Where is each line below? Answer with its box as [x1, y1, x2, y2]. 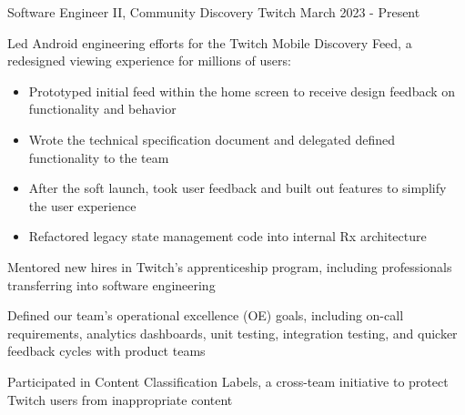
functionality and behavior [28, 99, 177, 118]
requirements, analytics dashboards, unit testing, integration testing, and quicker [7, 323, 458, 342]
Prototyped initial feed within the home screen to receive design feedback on [28, 81, 456, 100]
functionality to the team [28, 147, 169, 167]
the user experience [28, 196, 136, 215]
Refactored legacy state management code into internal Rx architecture [28, 227, 427, 246]
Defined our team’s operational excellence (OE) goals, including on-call [7, 306, 404, 325]
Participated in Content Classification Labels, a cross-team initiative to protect [7, 371, 449, 390]
